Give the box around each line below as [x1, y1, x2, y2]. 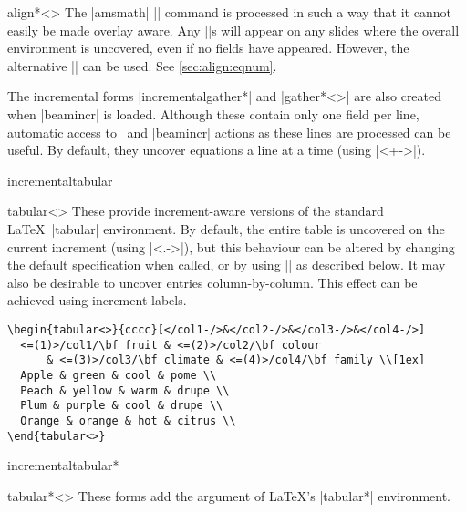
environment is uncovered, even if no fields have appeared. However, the [7, 38, 409, 57]
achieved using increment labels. [7, 291, 187, 310]
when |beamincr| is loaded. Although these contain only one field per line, [7, 104, 419, 123]
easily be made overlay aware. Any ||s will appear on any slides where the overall [7, 20, 460, 39]
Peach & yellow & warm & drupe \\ [20, 384, 230, 397]
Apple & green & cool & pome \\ [20, 368, 217, 382]
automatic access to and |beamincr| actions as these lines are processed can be [7, 122, 451, 141]
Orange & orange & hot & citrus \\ [20, 414, 236, 427]
